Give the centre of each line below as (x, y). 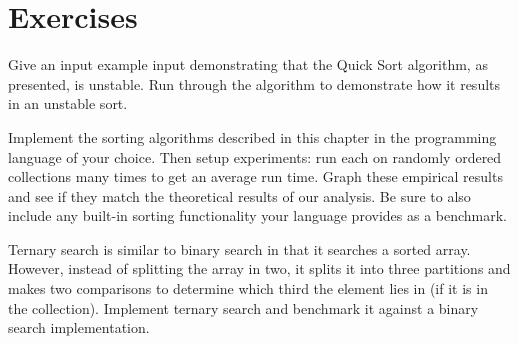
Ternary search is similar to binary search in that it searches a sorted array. (239, 248)
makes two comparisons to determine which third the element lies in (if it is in (248, 288)
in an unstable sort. (68, 103)
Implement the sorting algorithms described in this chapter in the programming (252, 136)
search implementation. (79, 327)
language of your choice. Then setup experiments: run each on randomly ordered (255, 156)
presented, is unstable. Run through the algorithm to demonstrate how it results (254, 83)
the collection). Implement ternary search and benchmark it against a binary (243, 307)
